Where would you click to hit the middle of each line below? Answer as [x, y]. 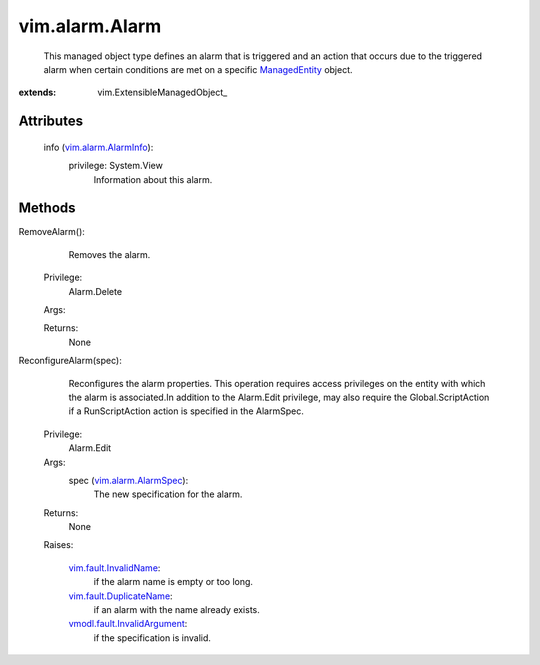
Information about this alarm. [153, 179]
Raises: [58, 545]
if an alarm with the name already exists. [176, 610]
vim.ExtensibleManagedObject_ [162, 92]
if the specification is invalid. [152, 637]
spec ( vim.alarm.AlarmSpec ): [128, 480]
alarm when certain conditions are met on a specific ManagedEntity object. [198, 69]
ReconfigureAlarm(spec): [70, 361]
